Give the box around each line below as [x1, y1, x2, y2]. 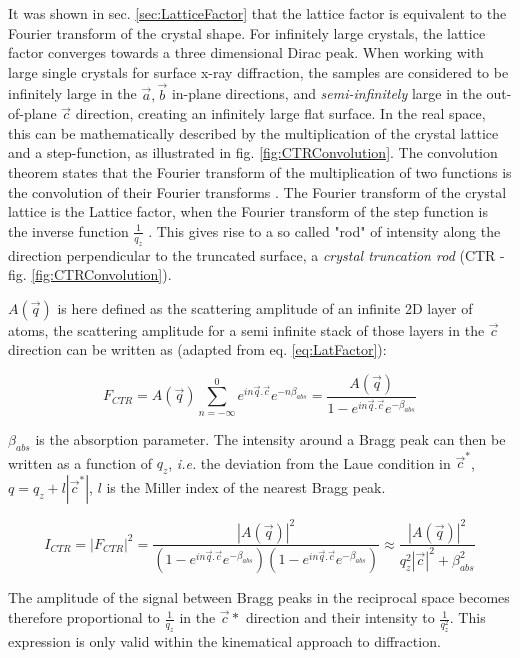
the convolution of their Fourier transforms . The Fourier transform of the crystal [8, 181, 507, 202]
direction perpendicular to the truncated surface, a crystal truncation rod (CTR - [8, 244, 505, 265]
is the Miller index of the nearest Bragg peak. [106, 477, 386, 498]
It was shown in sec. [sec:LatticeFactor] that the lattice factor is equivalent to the [8, 3, 507, 23]
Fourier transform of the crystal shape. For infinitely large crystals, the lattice [8, 22, 486, 43]
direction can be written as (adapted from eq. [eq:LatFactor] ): [8, 339, 387, 360]
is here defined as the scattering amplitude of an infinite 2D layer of [57, 297, 473, 318]
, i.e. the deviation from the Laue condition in [168, 452, 451, 473]
